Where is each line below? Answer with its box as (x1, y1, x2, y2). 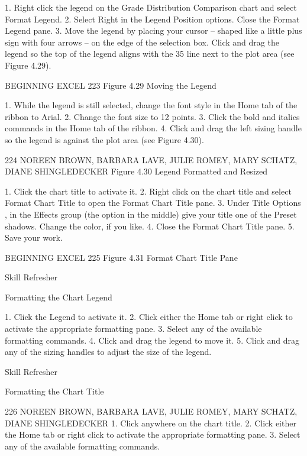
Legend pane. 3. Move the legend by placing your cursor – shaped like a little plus (5, 24, 302, 37)
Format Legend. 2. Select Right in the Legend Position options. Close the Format (5, 12, 300, 25)
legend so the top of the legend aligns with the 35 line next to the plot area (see (5, 47, 295, 60)
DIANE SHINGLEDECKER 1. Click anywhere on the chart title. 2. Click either (5, 416, 296, 429)
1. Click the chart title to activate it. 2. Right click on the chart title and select (5, 185, 292, 197)
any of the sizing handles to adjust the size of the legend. (5, 345, 212, 358)
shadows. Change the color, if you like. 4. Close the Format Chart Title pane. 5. (5, 219, 295, 232)
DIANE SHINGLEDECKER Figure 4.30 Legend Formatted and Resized (5, 165, 267, 177)
